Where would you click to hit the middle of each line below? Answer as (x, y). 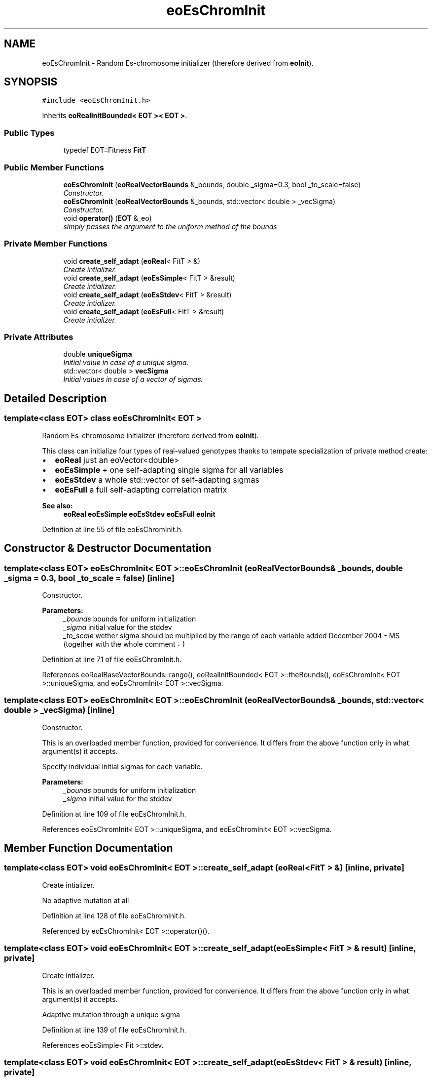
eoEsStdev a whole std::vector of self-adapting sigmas (157, 479)
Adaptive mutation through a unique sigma (111, 1014)
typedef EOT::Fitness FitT (105, 150)
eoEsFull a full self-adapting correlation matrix (141, 489)
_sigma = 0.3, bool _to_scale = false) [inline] (89, 578)
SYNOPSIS (31, 82)
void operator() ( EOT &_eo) (108, 218)
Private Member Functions (56, 244)
